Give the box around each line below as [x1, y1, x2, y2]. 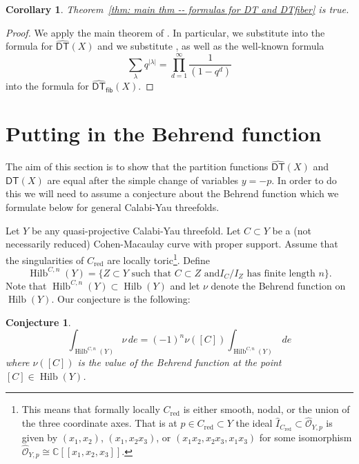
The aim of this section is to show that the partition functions [6, 159, 269, 174]
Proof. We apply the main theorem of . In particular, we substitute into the [6, 25, 325, 39]
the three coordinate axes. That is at [21, 416, 177, 430]
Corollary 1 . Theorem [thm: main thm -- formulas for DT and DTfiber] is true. [6, 2, 349, 16]
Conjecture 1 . [6, 314, 71, 329]
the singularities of [6, 252, 84, 267]
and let [170, 278, 200, 292]
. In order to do [271, 172, 337, 187]
